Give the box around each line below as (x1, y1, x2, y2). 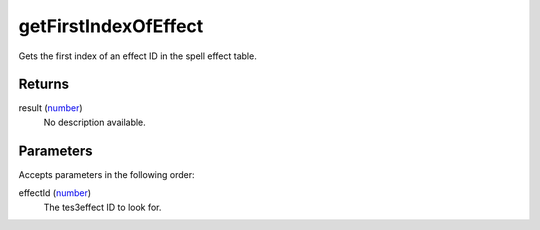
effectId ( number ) (18, 187, 92, 199)
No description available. (43, 116, 147, 128)
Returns (18, 76, 70, 93)
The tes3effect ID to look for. (43, 201, 162, 213)
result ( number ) (18, 102, 84, 114)
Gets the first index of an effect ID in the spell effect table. (18, 50, 257, 62)
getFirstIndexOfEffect (18, 15, 204, 37)
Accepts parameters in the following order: (18, 168, 195, 180)
